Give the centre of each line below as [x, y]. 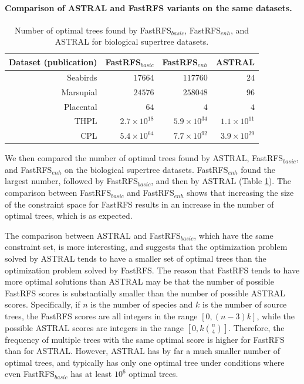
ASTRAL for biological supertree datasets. [132, 41]
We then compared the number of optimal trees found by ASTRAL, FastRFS [144, 158]
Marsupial [79, 91]
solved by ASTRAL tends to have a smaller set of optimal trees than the [136, 258]
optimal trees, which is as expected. [69, 216]
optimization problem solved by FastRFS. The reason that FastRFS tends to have [152, 270]
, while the [276, 316]
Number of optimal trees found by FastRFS [93, 30]
